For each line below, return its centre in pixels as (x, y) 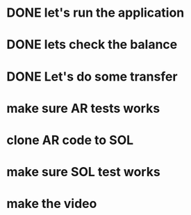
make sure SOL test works (83, 172)
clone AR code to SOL (70, 140)
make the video (52, 204)
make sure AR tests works (83, 108)
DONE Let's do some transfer (92, 76)
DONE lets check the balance (92, 45)
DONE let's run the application (95, 13)
